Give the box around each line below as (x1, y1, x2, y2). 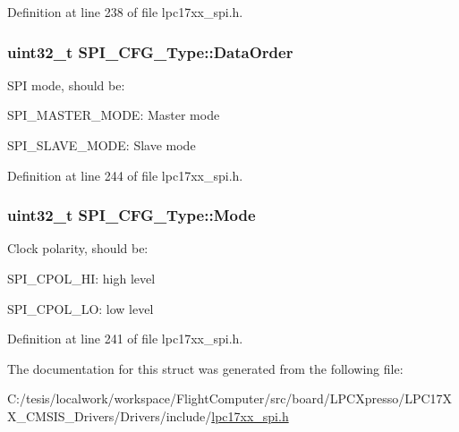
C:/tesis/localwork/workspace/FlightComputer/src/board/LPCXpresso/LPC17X (7, 389, 453, 408)
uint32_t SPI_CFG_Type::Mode (7, 204, 256, 226)
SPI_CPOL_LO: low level (7, 299, 154, 318)
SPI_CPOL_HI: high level (7, 269, 156, 287)
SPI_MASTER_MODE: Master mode (7, 106, 220, 124)
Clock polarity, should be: (7, 239, 149, 258)
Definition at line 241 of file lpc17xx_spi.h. (7, 329, 243, 348)
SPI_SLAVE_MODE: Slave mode (7, 136, 196, 154)
